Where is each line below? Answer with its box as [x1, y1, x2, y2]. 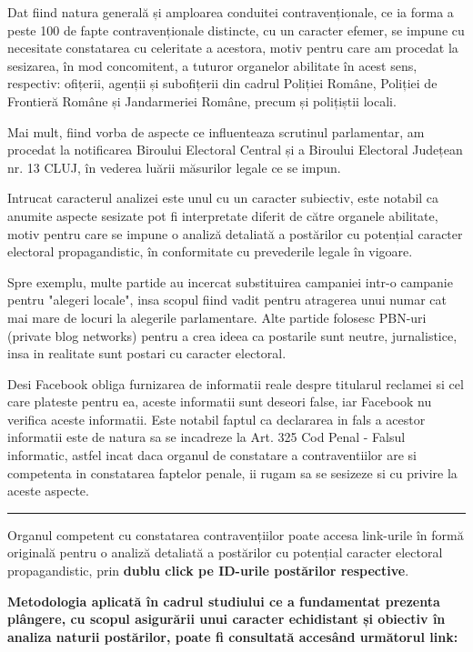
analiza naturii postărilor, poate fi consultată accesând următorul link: [7, 627, 458, 646]
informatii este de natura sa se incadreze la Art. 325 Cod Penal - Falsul [7, 427, 406, 446]
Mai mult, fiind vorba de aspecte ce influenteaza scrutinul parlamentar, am [7, 122, 425, 141]
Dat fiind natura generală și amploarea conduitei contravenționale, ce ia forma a [7, 3, 454, 21]
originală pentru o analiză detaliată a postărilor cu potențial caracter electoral [7, 543, 443, 562]
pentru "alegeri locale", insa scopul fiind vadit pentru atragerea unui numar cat [7, 290, 448, 309]
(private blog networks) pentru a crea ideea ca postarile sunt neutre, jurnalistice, [7, 326, 458, 345]
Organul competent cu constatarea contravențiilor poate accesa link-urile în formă [7, 525, 464, 544]
